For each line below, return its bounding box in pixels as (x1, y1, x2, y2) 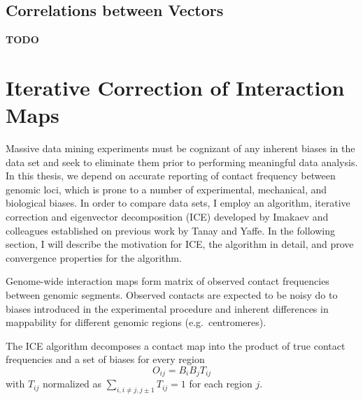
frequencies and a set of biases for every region (6, 352, 205, 366)
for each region (189, 376, 252, 391)
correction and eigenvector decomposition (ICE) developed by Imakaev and (6, 209, 329, 224)
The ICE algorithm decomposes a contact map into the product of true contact (6, 338, 346, 353)
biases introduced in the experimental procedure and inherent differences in (6, 301, 329, 316)
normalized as (42, 376, 102, 391)
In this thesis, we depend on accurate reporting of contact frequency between (6, 168, 336, 183)
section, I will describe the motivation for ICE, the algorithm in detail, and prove (6, 237, 354, 251)
